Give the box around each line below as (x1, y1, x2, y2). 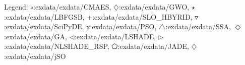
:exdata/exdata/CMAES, (33, 2, 111, 12)
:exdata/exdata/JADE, (117, 41, 189, 51)
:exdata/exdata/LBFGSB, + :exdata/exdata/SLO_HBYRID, (4, 11, 193, 22)
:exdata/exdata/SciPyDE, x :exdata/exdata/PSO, (4, 21, 157, 32)
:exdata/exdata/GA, (4, 31, 67, 41)
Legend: (4, 2, 28, 12)
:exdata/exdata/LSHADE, (74, 31, 156, 41)
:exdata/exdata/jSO (4, 50, 66, 61)
